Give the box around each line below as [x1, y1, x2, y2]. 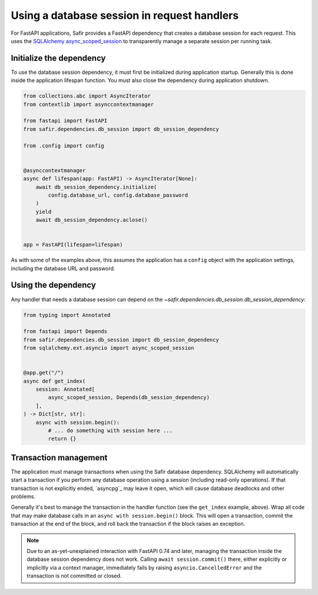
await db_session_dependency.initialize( [35, 184, 157, 190]
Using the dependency [11, 280, 97, 290]
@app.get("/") [23, 370, 64, 376]
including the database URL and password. [11, 264, 115, 272]
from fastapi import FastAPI [23, 117, 108, 124]
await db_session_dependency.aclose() [35, 217, 148, 224]
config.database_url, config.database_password [48, 192, 188, 198]
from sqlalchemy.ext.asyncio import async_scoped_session [23, 345, 194, 351]
